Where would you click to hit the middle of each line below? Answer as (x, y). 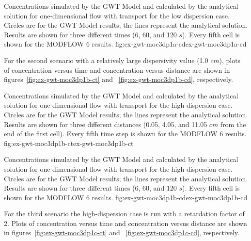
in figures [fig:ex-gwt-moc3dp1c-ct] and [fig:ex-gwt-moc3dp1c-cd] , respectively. (122, 233)
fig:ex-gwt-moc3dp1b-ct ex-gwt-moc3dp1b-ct (69, 143)
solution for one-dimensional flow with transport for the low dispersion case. (117, 15)
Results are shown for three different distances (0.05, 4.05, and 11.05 (106, 124)
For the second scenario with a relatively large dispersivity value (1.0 (106, 60)
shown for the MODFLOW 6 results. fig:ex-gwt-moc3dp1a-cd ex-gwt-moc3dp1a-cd (125, 44)
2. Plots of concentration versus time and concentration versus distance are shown (125, 223)
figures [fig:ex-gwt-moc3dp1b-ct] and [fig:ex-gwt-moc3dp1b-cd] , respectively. (118, 79)
